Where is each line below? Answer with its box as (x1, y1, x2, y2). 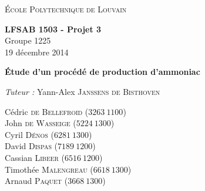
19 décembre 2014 (5, 45, 69, 58)
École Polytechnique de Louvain (5, 3, 127, 15)
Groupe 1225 (5, 34, 51, 47)
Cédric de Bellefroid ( (5, 105, 89, 117)
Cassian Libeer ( (5, 151, 65, 163)
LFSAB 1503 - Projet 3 (5, 22, 102, 35)
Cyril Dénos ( (5, 128, 54, 140)
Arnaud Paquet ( (5, 174, 68, 187)
